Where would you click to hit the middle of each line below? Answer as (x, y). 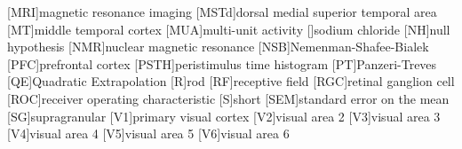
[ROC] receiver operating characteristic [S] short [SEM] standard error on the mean (228, 98)
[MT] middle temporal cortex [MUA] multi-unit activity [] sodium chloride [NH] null (229, 29)
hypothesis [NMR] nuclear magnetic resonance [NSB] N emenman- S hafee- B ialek (218, 47)
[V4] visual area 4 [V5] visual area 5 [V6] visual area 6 (148, 133)
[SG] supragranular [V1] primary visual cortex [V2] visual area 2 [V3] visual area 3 (224, 116)
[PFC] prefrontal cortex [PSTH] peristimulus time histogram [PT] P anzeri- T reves (222, 63)
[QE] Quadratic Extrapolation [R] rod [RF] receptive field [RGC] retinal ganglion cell (231, 81)
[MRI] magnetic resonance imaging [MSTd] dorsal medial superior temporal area (222, 12)
